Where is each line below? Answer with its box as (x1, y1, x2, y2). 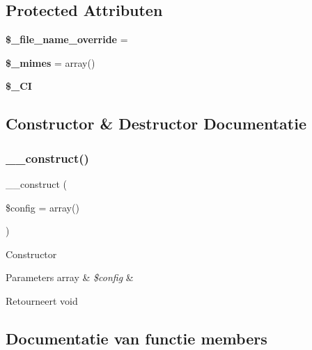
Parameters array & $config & (6, 270, 134, 285)
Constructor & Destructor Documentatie (6, 113, 306, 134)
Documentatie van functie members (6, 327, 267, 349)
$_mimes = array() (6, 55, 95, 70)
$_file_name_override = (6, 32, 128, 47)
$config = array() (6, 200, 79, 214)
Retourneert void (6, 293, 78, 308)
